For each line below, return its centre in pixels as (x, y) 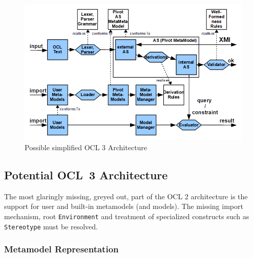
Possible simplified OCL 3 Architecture (86, 147)
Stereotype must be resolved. (51, 226)
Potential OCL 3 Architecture (86, 175)
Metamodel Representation (61, 249)
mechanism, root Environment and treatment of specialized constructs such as (127, 216)
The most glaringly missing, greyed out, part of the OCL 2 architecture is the (126, 196)
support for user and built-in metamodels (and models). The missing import (124, 206)
